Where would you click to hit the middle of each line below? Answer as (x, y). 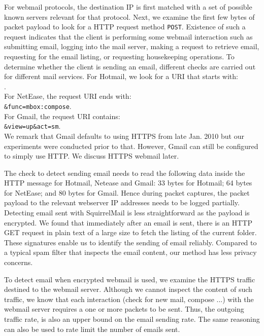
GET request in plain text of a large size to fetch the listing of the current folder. (130, 232)
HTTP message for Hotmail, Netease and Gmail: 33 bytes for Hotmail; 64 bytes (128, 183)
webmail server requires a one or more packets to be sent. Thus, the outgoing (124, 309)
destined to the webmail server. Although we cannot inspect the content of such (128, 289)
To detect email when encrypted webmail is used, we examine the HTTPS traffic (130, 279)
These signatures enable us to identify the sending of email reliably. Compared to (130, 242)
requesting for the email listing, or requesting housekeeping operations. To (119, 57)
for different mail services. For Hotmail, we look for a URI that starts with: (121, 76)
